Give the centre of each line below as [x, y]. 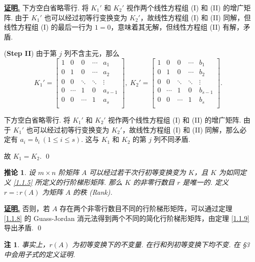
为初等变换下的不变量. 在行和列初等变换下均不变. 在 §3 [161, 244]
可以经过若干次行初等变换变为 [137, 172]
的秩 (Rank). [93, 192]
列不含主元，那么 [92, 53]
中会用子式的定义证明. [40, 254]
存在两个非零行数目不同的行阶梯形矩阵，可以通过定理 [146, 208]
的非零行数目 [154, 182]
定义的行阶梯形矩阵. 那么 [82, 182]
